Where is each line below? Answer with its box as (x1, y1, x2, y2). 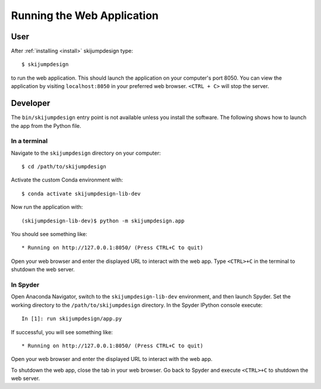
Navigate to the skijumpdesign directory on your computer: (11, 149, 161, 156)
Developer (11, 98, 51, 108)
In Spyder (11, 280, 40, 288)
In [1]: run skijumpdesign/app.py (21, 315, 122, 322)
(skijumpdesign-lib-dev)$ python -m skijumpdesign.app (21, 217, 185, 224)
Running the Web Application (11, 9, 159, 22)
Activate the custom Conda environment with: (11, 176, 123, 184)
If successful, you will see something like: (11, 328, 113, 335)
